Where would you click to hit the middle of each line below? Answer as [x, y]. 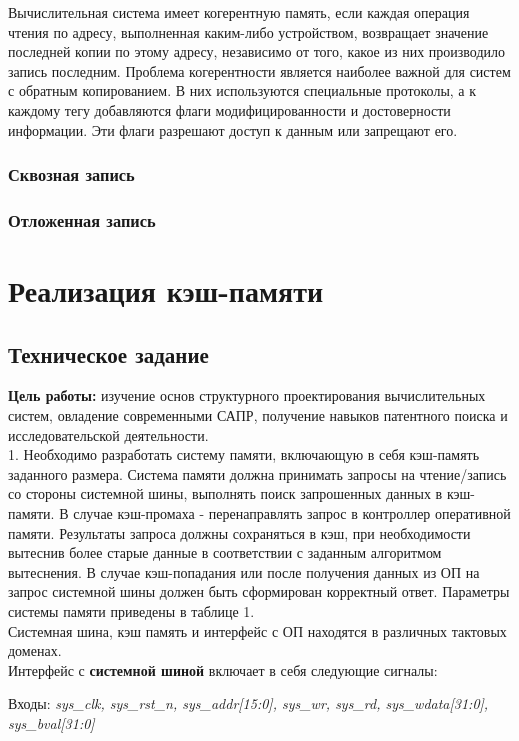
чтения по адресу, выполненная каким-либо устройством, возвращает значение [248, 31]
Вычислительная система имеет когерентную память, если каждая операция [239, 12]
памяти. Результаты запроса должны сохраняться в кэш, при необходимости [239, 532]
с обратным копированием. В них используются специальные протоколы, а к [242, 90]
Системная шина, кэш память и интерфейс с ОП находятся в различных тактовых [257, 630]
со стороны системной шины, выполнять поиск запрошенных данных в [225, 493]
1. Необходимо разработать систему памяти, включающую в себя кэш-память [244, 454]
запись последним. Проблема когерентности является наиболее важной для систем [259, 70]
